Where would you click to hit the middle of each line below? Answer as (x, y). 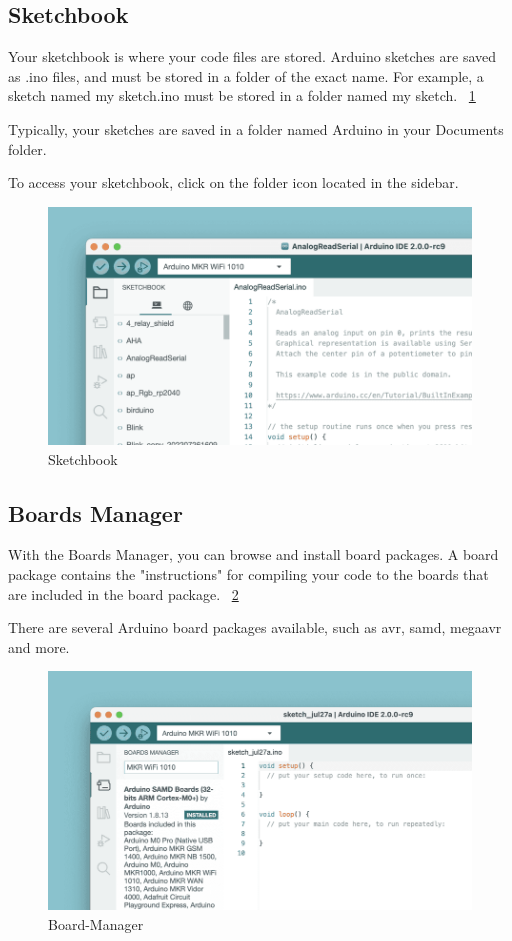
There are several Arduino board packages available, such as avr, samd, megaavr (255, 627)
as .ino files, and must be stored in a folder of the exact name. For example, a (246, 75)
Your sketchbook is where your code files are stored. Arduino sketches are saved (252, 56)
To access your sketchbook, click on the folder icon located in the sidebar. (233, 182)
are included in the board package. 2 (123, 593)
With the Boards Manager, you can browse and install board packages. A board (253, 554)
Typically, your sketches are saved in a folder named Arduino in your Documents (256, 128)
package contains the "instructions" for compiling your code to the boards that (248, 573)
